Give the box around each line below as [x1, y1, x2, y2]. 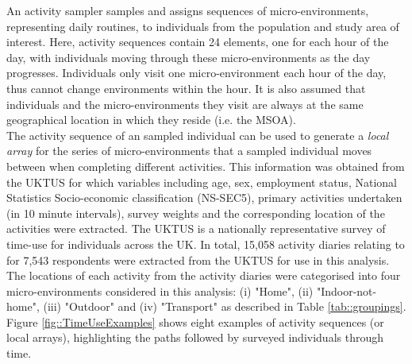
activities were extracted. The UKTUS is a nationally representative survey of [6, 220, 386, 237]
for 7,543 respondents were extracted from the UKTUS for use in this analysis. [6, 251, 390, 268]
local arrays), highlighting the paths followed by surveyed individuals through [6, 329, 383, 346]
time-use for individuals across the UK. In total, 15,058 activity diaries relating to [6, 235, 405, 252]
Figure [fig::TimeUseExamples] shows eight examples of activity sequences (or [6, 313, 384, 330]
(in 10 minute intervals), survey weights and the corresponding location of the [6, 204, 385, 221]
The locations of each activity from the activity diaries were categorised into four [6, 267, 401, 284]
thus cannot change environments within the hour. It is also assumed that [6, 79, 366, 96]
